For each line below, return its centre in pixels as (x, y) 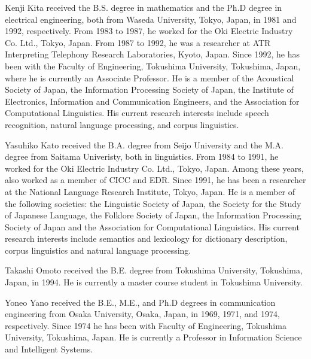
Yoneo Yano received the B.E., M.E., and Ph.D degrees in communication (140, 302)
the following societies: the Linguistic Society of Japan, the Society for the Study (153, 203)
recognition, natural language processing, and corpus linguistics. (122, 124)
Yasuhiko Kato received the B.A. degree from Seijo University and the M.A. (144, 144)
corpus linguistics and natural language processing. (98, 250)
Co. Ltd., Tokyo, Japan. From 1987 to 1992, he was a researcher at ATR (138, 42)
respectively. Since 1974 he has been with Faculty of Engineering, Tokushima (146, 325)
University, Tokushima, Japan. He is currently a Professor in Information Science (153, 337)
